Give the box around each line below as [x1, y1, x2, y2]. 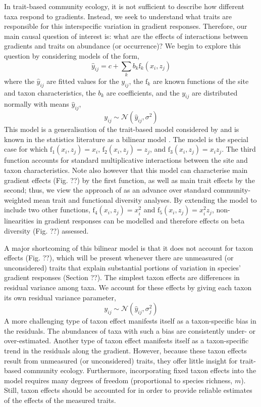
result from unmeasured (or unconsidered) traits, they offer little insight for [4, 355, 238, 366]
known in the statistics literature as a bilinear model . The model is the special [4, 133, 248, 144]
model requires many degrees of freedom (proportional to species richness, [4, 375, 233, 385]
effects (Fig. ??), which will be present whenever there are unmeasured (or [4, 252, 234, 263]
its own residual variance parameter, [4, 292, 116, 302]
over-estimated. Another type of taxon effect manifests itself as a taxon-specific [4, 335, 249, 346]
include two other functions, [4, 204, 90, 215]
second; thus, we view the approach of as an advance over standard [4, 185, 212, 195]
